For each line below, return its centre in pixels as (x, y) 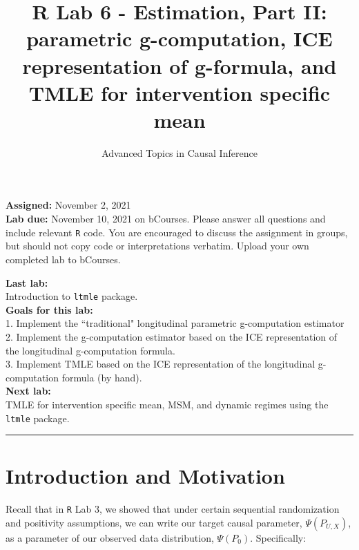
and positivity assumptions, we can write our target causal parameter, (154, 522)
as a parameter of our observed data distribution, (110, 537)
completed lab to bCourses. (63, 259)
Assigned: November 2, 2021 (68, 205)
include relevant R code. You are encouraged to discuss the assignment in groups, (177, 232)
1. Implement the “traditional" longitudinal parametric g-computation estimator (175, 323)
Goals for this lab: (49, 309)
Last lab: (27, 282)
